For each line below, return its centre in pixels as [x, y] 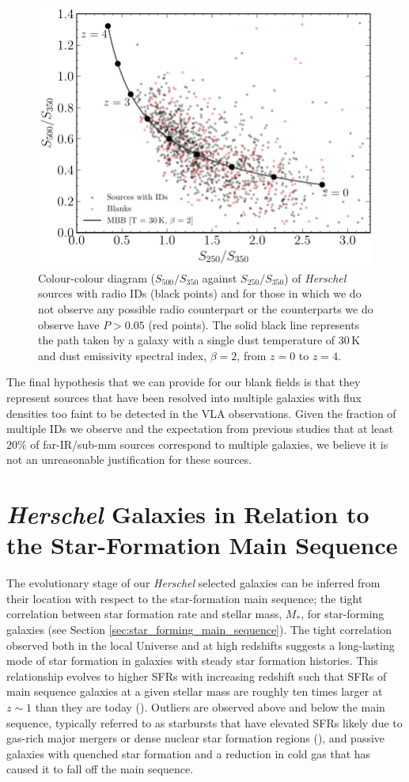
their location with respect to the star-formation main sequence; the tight [185, 598]
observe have [69, 324]
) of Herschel [315, 277]
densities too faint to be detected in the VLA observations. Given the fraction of [201, 413]
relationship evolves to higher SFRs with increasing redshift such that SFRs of [197, 676]
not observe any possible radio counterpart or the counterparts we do [206, 309]
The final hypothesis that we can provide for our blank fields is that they [184, 382]
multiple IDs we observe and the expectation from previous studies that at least [200, 429]
